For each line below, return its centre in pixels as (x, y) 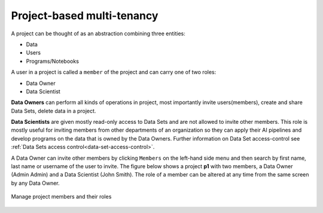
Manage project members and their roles (61, 197)
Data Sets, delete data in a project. (54, 111)
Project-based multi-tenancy (85, 16)
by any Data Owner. (35, 183)
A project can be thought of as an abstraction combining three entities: (98, 34)
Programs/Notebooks (52, 61)
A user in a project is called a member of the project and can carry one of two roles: (114, 72)
